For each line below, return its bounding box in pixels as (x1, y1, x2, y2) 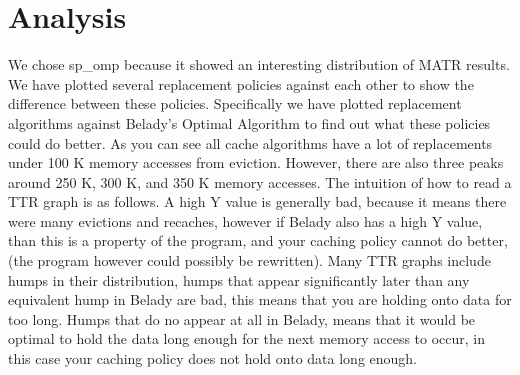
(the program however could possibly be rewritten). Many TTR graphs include (8, 250, 491, 271)
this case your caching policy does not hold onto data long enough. (8, 348, 418, 369)
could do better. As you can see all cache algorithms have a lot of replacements (8, 132, 493, 153)
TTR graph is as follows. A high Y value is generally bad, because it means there (8, 191, 507, 212)
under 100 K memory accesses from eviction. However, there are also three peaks (8, 152, 504, 173)
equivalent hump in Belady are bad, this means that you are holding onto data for (8, 289, 512, 310)
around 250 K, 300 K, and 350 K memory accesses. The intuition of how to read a (8, 171, 512, 192)
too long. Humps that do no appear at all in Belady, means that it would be (8, 308, 476, 329)
